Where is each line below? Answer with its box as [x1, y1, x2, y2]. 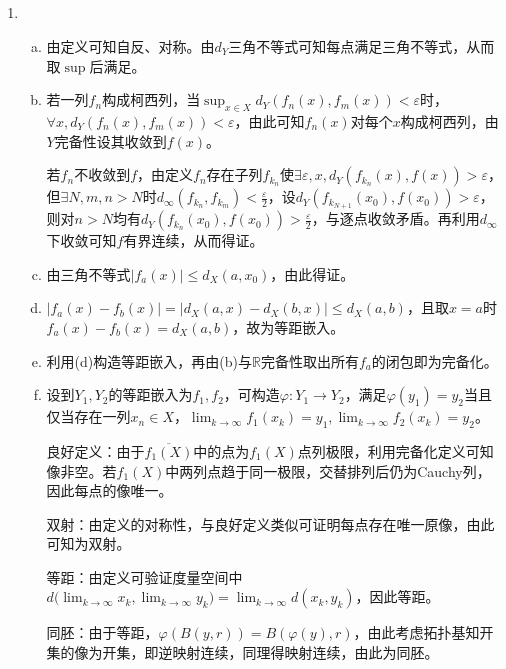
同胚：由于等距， [46, 622, 159, 643]
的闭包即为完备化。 [371, 350, 498, 371]
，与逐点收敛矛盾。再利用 [311, 208, 480, 229]
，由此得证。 [270, 263, 355, 284]
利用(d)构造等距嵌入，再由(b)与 [46, 350, 252, 371]
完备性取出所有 [260, 350, 359, 371]
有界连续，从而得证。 [123, 230, 264, 251]
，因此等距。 [355, 586, 440, 607]
